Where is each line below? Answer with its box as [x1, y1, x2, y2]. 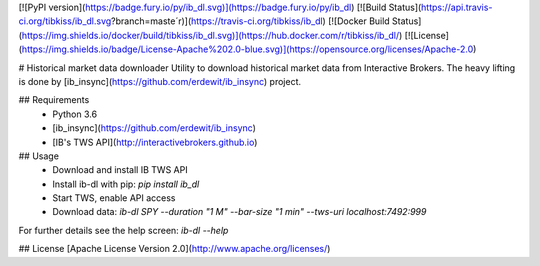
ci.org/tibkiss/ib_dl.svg [18, 15, 112, 27]
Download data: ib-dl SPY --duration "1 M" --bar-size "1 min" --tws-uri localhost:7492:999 [52, 206, 427, 218]
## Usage [18, 150, 60, 162]
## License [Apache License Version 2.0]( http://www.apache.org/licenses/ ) [18, 243, 331, 255]
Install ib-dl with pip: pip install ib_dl [52, 178, 200, 190]
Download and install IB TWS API [52, 164, 189, 176]
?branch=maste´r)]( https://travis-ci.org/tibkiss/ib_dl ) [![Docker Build [110, 15, 390, 27]
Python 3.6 [52, 108, 98, 120]
